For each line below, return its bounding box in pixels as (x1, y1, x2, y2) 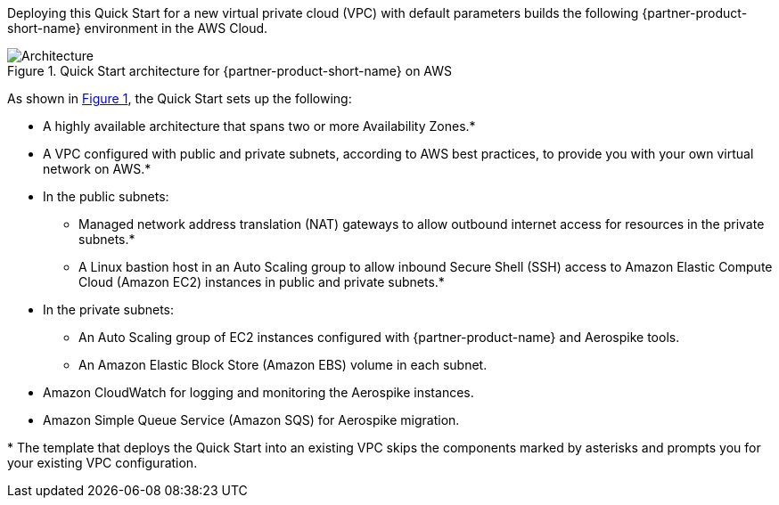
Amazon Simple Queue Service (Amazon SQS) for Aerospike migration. (43, 412, 460, 428)
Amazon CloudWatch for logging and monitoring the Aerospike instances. (43, 385, 474, 400)
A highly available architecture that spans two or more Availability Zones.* (43, 118, 476, 134)
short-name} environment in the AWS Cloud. (7, 20, 268, 36)
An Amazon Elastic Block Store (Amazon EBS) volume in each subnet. (78, 357, 488, 372)
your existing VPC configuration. (7, 455, 198, 470)
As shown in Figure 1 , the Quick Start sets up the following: (7, 91, 352, 106)
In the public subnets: (43, 189, 169, 204)
